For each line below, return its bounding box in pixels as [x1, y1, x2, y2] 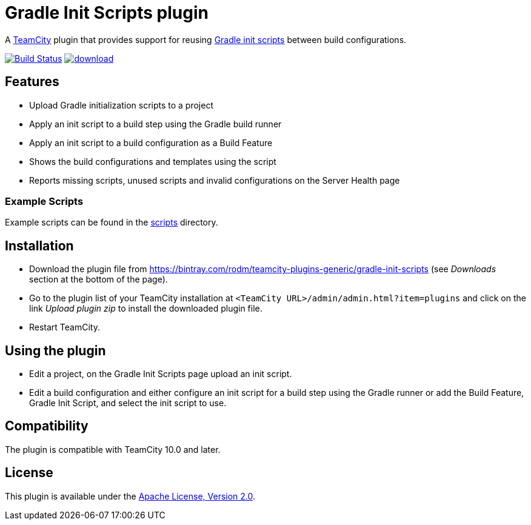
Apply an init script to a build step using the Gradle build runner [29, 118, 282, 129]
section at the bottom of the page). [29, 274, 168, 285]
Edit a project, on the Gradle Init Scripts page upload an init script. [29, 369, 292, 380]
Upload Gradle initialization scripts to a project [29, 99, 213, 110]
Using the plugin [5, 343, 106, 358]
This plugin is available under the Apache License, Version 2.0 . [5, 490, 256, 501]
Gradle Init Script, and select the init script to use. [29, 398, 227, 409]
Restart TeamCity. [29, 322, 100, 333]
